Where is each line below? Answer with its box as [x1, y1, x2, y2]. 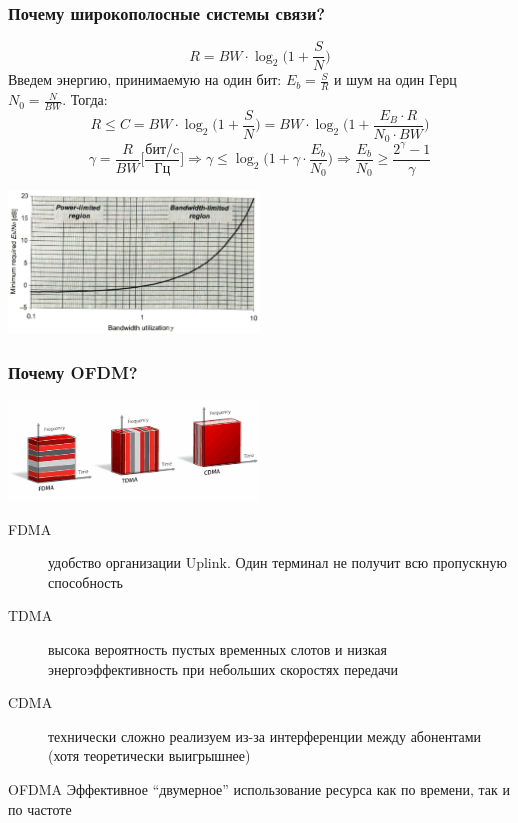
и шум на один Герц [333, 69, 457, 90]
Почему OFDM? [8, 359, 138, 384]
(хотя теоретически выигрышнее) [48, 745, 251, 766]
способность [48, 571, 123, 592]
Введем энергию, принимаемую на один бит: [8, 69, 282, 90]
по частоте [8, 798, 72, 819]
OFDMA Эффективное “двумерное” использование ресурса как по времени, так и [8, 778, 511, 799]
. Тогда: [62, 89, 108, 110]
